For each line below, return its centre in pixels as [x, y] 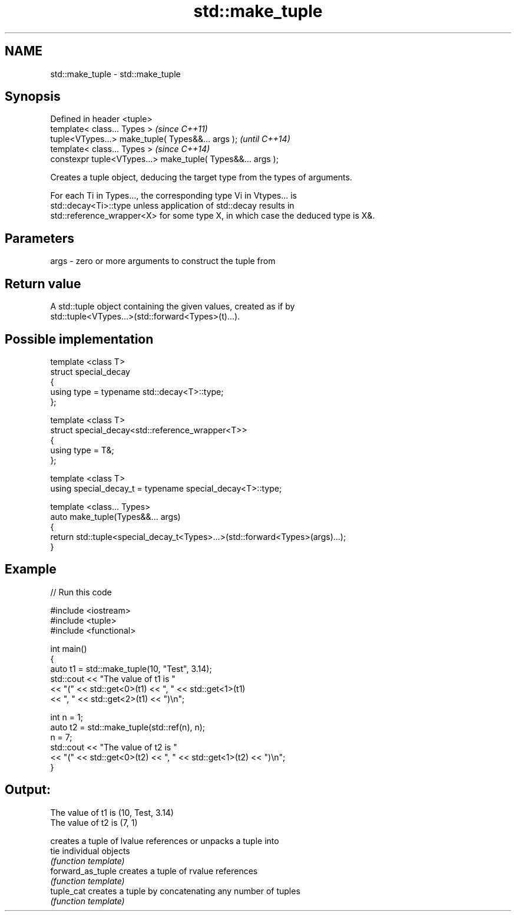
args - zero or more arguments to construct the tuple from [163, 261]
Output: [28, 790]
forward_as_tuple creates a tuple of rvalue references [154, 871]
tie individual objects [90, 851]
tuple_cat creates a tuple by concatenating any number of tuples [175, 891]
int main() [69, 648]
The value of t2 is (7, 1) [94, 822]
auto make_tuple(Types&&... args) [115, 516]
